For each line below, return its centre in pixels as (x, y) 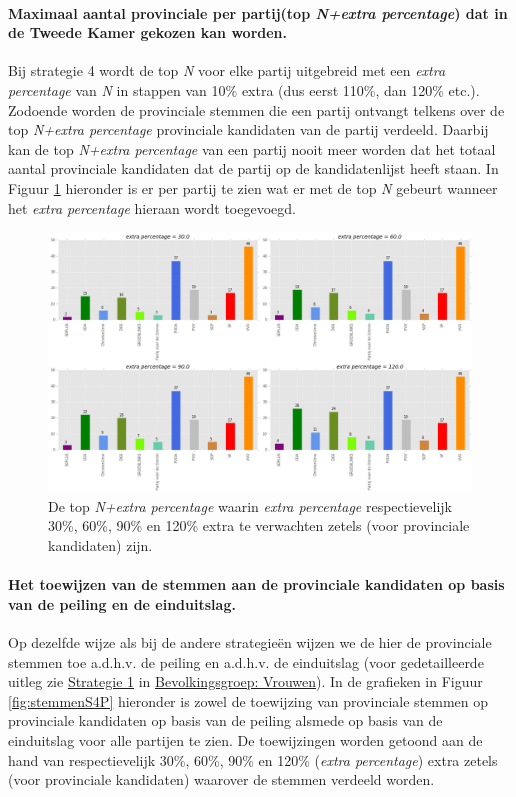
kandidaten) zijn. (100, 544)
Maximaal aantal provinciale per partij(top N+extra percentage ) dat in (258, 12)
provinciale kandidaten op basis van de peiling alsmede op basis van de (225, 720)
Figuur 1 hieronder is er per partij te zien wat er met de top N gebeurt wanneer (253, 187)
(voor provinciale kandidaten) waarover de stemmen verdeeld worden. (221, 779)
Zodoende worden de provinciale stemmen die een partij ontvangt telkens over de (256, 109)
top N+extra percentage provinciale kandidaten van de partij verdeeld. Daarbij (248, 129)
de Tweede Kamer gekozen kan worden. (148, 32)
